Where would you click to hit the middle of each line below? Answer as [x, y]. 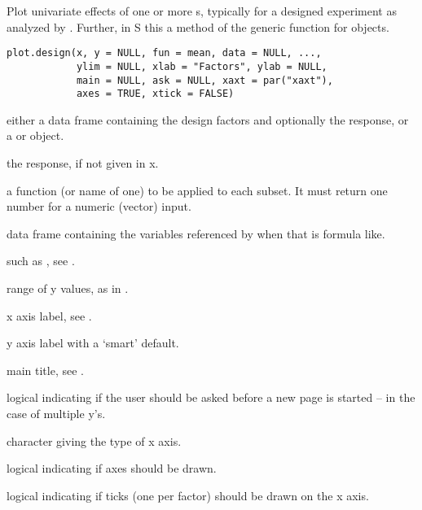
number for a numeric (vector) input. [99, 206]
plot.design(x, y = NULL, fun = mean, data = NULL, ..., [164, 53]
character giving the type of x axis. [94, 440]
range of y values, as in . [68, 288]
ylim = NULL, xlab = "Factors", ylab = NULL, [202, 66]
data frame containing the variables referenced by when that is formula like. [196, 233]
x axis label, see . [49, 315]
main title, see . [45, 370]
